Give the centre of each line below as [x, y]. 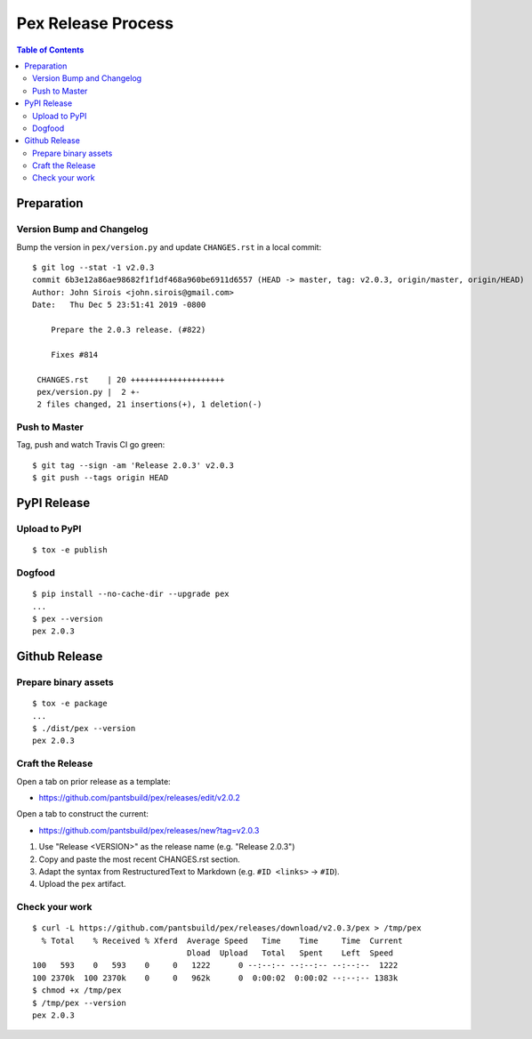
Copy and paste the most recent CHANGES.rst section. [139, 859]
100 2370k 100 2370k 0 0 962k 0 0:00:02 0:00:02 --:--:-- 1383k [215, 978]
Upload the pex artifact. [82, 884]
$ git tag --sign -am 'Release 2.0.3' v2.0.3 [133, 465]
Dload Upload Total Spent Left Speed [290, 953]
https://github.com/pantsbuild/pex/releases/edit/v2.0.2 [139, 797]
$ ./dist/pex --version [84, 729]
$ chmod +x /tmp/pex [77, 991]
